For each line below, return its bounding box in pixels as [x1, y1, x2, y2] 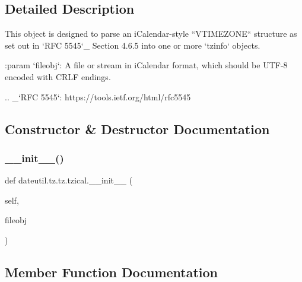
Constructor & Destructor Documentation [5, 119, 270, 138]
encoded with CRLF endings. [5, 70, 111, 83]
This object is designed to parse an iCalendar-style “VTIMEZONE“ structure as [5, 27, 297, 40]
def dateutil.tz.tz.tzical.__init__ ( [5, 174, 133, 186]
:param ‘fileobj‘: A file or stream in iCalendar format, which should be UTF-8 [5, 59, 288, 71]
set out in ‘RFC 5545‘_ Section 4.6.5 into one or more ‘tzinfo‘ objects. [5, 39, 260, 51]
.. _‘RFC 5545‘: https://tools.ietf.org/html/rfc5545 [5, 90, 191, 103]
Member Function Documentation [5, 262, 218, 281]
